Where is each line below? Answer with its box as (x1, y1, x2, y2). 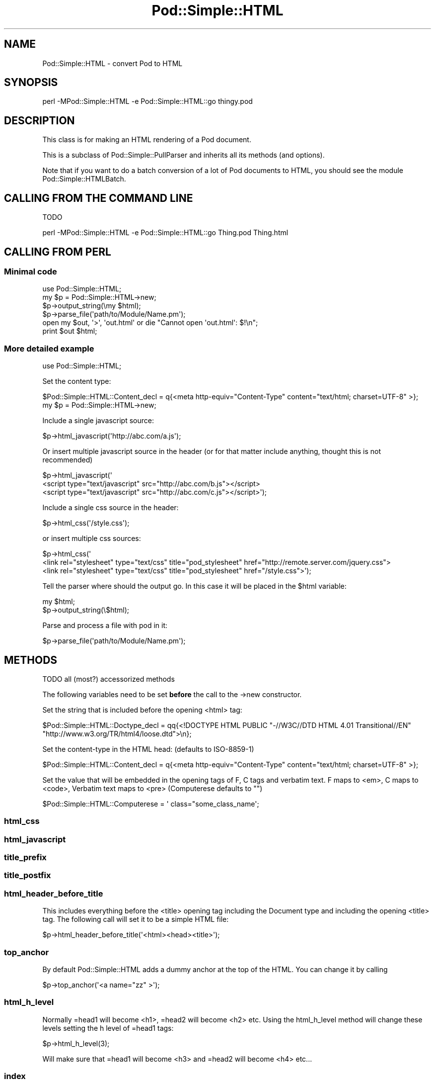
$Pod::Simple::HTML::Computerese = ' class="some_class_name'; (42, 799, 259, 808)
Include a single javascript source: (42, 416, 154, 425)
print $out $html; (42, 327, 97, 336)
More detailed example (4, 343, 94, 354)
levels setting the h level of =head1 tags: (42, 1023, 174, 1032)
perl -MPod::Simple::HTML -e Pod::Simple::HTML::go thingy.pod (42, 97, 253, 106)
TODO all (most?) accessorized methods (42, 674, 175, 683)
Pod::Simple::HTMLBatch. (42, 175, 126, 183)
